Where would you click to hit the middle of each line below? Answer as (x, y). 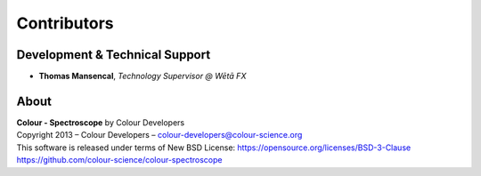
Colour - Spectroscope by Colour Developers (101, 122)
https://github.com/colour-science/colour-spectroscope (119, 160)
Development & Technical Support (114, 55)
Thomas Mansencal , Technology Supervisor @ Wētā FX (143, 76)
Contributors (65, 23)
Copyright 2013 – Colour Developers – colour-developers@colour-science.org (159, 135)
